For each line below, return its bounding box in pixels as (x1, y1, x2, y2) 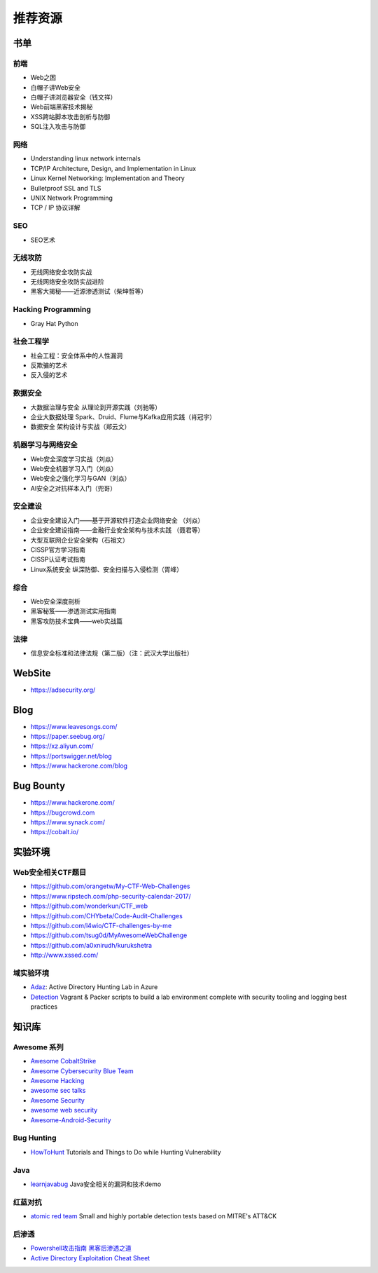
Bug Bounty (13, 780, 66, 792)
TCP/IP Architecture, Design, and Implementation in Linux (30, 164, 197, 172)
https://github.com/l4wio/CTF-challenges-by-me (30, 922, 172, 930)
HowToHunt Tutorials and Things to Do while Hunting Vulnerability (30, 1148, 222, 1156)
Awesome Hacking (30, 1077, 85, 1085)
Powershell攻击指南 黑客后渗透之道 (30, 1244, 132, 1253)
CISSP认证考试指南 (30, 555, 85, 564)
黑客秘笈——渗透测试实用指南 (30, 607, 117, 615)
